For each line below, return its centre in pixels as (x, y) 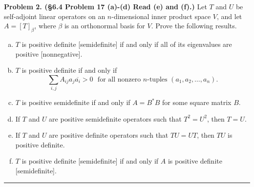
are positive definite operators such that (109, 135)
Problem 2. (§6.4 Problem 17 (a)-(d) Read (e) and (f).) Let (106, 6)
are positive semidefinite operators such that (115, 118)
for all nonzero (119, 79)
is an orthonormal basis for (105, 26)
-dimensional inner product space (161, 16)
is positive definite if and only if (69, 70)
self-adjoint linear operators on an (55, 16)
